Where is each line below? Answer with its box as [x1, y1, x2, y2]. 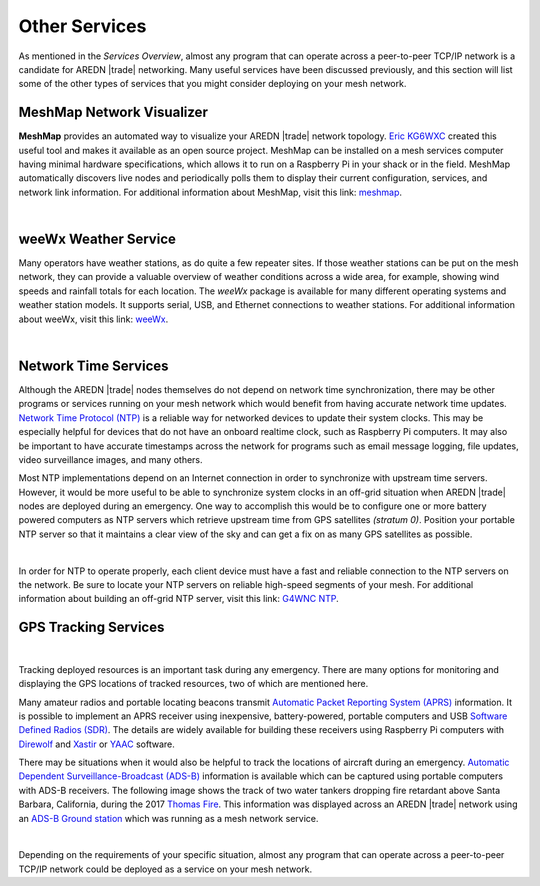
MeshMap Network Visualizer [18, 104, 209, 121]
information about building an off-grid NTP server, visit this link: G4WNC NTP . [18, 593, 339, 605]
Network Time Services [18, 357, 169, 374]
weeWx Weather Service [18, 231, 177, 247]
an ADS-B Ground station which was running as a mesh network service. [18, 812, 319, 824]
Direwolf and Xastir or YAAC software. [18, 738, 175, 750]
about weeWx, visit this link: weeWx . [18, 313, 169, 325]
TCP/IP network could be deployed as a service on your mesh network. [18, 863, 313, 875]
